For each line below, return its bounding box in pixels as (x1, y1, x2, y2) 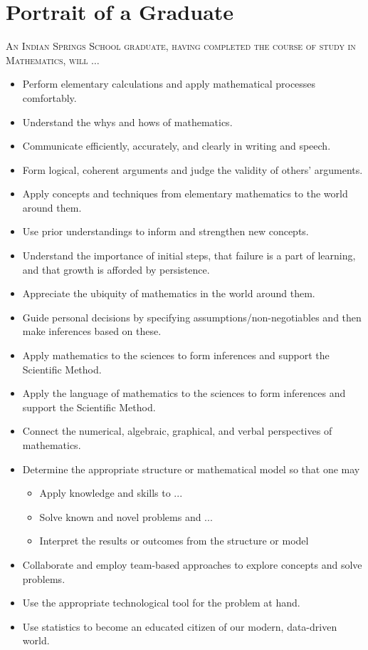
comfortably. (22, 90, 77, 105)
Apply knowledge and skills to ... (39, 485, 183, 500)
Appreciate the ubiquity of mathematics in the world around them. (22, 286, 315, 301)
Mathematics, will (6, 52, 88, 67)
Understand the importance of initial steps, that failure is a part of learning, (22, 248, 356, 263)
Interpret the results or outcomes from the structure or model (39, 533, 309, 548)
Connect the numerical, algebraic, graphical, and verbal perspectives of (22, 423, 332, 438)
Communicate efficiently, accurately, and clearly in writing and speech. (22, 138, 331, 153)
